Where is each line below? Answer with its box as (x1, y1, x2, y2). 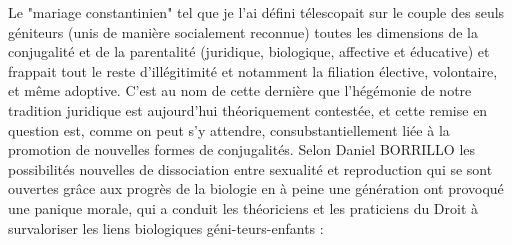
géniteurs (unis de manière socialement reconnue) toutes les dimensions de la (8, 21, 478, 42)
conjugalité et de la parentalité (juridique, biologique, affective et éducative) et (8, 41, 490, 62)
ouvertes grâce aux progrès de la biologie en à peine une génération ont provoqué (8, 178, 504, 199)
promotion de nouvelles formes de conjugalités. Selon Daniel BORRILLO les (8, 139, 476, 160)
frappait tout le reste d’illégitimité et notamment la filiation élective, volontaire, (8, 60, 498, 81)
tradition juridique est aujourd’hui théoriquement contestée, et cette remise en (8, 99, 488, 120)
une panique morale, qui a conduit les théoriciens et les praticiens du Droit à (8, 197, 479, 218)
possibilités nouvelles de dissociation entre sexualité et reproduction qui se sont (8, 158, 493, 179)
